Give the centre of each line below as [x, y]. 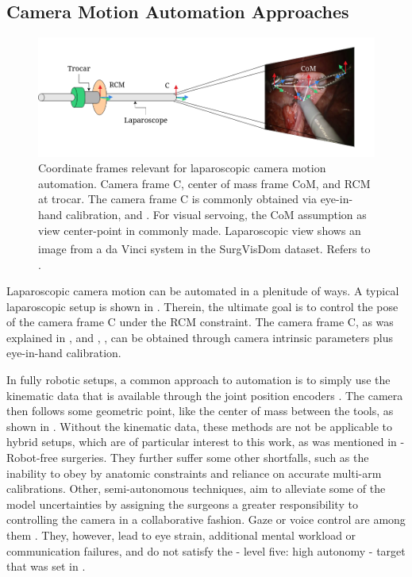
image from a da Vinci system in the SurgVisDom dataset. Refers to [204, 248]
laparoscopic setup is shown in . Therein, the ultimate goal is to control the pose [202, 306]
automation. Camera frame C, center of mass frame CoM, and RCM [204, 183]
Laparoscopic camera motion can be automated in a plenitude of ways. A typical [203, 291]
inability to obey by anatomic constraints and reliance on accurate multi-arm [194, 473]
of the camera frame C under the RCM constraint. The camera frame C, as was [200, 322]
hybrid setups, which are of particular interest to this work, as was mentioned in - [206, 442]
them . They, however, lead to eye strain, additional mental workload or [181, 535]
